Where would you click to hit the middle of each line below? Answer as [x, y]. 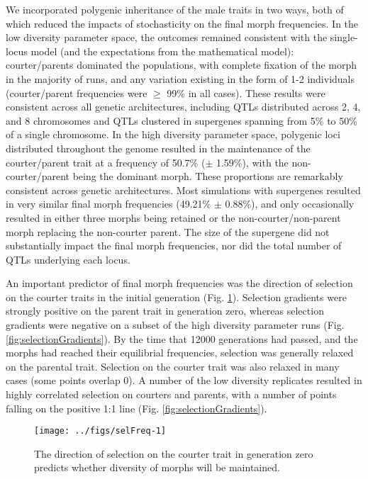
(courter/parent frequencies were [77, 92]
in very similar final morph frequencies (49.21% [108, 204]
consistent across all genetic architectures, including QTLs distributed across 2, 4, [183, 107]
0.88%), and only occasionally [290, 204]
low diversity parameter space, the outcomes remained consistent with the [167, 37]
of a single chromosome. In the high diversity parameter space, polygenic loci [173, 134]
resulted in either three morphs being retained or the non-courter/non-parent [173, 217]
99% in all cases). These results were [246, 92]
